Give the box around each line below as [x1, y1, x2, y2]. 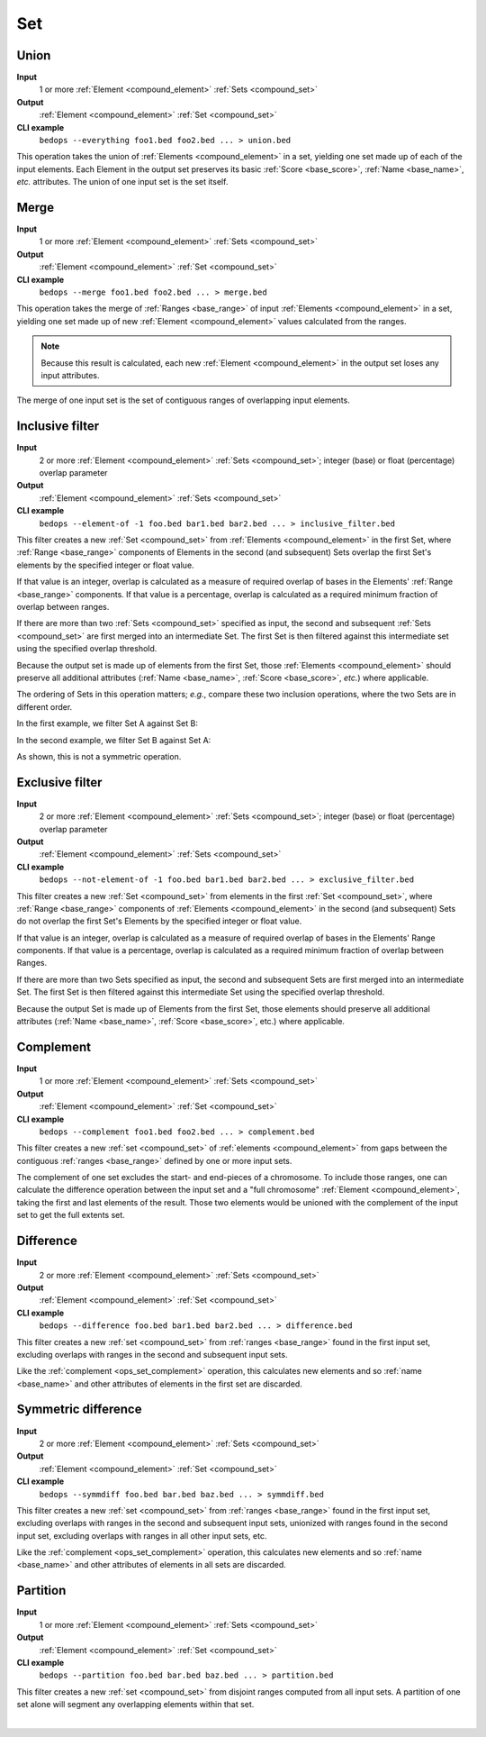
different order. [16, 701, 73, 712]
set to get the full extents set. [16, 1210, 125, 1221]
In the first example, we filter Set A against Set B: [16, 718, 198, 729]
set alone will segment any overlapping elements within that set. [16, 1699, 255, 1710]
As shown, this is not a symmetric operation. [16, 750, 182, 761]
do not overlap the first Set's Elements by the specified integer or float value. [16, 915, 302, 927]
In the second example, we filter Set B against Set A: [16, 734, 211, 745]
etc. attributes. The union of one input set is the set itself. [16, 177, 229, 187]
